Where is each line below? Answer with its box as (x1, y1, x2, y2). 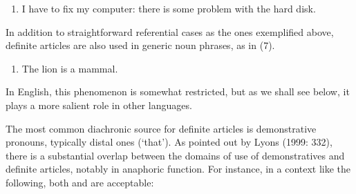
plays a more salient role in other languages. (6, 97, 192, 112)
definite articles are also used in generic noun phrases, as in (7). (6, 38, 275, 52)
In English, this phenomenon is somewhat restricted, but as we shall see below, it (6, 84, 350, 99)
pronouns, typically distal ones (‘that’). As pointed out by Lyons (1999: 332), (6, 135, 332, 149)
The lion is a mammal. (21, 61, 118, 75)
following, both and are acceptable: (6, 175, 154, 189)
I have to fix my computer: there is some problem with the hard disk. (21, 1, 316, 15)
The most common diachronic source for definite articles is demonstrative (6, 121, 317, 135)
